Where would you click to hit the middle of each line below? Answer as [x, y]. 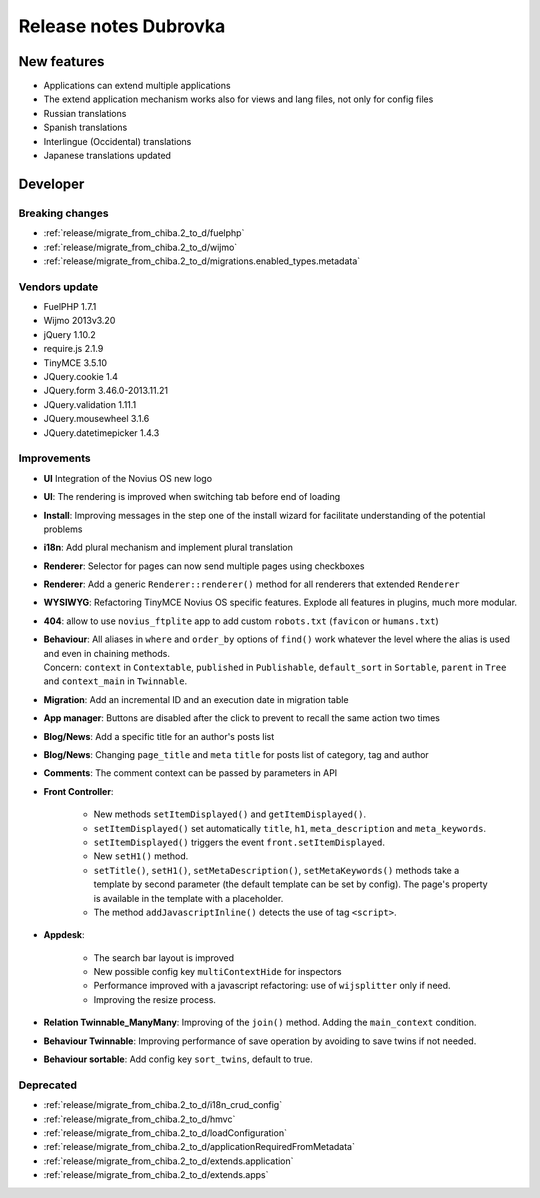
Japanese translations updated [107, 156]
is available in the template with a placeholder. [188, 898]
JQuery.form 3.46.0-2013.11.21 [106, 391]
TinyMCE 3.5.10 [75, 362]
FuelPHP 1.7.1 [70, 307]
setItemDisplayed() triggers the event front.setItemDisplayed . [239, 842]
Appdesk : [64, 935]
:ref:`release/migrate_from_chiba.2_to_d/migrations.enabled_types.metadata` [202, 261]
